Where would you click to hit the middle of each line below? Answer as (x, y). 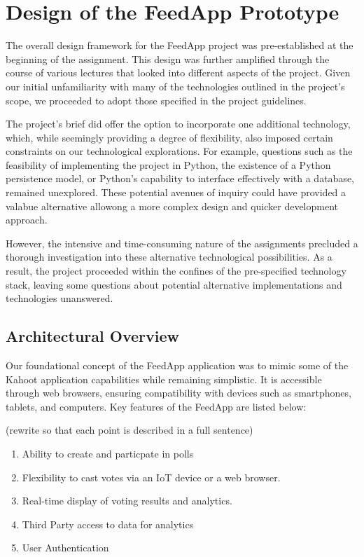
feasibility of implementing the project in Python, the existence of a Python (168, 164)
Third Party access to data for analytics (108, 524)
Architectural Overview (93, 336)
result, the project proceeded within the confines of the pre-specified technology (176, 271)
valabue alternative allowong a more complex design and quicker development (172, 206)
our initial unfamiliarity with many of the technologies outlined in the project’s (175, 86)
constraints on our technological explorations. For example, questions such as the (179, 151)
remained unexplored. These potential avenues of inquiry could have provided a (176, 192)
